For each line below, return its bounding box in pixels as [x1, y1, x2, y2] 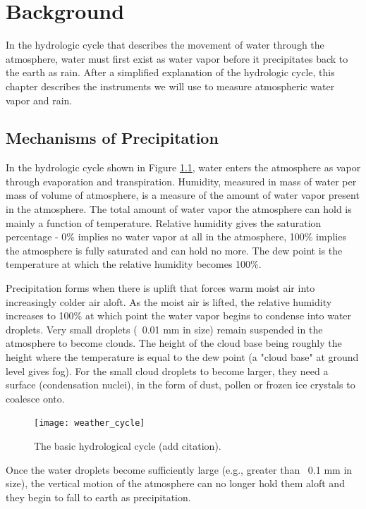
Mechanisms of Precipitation [6, 127, 219, 149]
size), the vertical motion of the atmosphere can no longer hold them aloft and [6, 476, 345, 491]
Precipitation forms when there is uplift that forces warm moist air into [6, 281, 315, 295]
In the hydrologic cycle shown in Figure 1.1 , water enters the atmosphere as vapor [6, 160, 361, 175]
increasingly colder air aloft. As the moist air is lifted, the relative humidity [6, 294, 332, 309]
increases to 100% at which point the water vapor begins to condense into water [6, 308, 352, 323]
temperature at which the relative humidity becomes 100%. [6, 257, 262, 271]
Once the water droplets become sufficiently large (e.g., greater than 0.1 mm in [6, 462, 353, 477]
